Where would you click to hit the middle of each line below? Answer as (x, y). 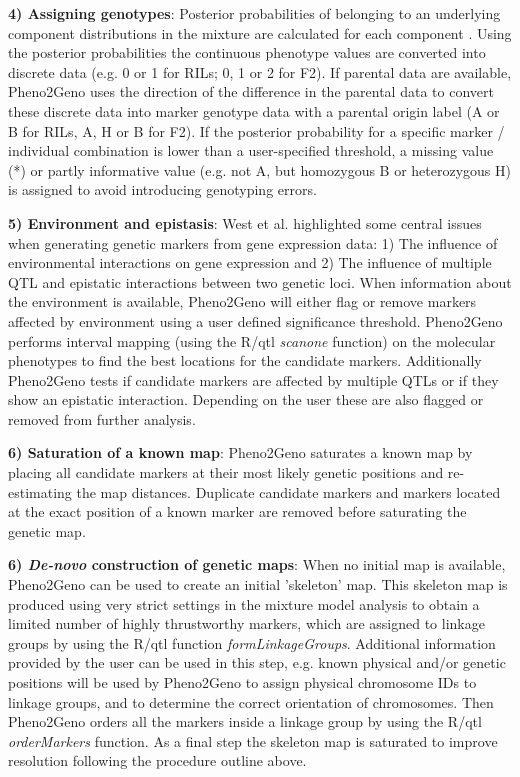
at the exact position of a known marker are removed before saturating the (237, 511)
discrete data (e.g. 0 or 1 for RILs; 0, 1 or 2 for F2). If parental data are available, (260, 71)
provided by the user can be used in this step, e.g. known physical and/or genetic (257, 662)
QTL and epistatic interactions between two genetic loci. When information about (260, 281)
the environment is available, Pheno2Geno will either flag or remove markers (242, 301)
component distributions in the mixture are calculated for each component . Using (260, 32)
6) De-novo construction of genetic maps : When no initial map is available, (257, 564)
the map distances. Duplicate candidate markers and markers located (288, 491)
